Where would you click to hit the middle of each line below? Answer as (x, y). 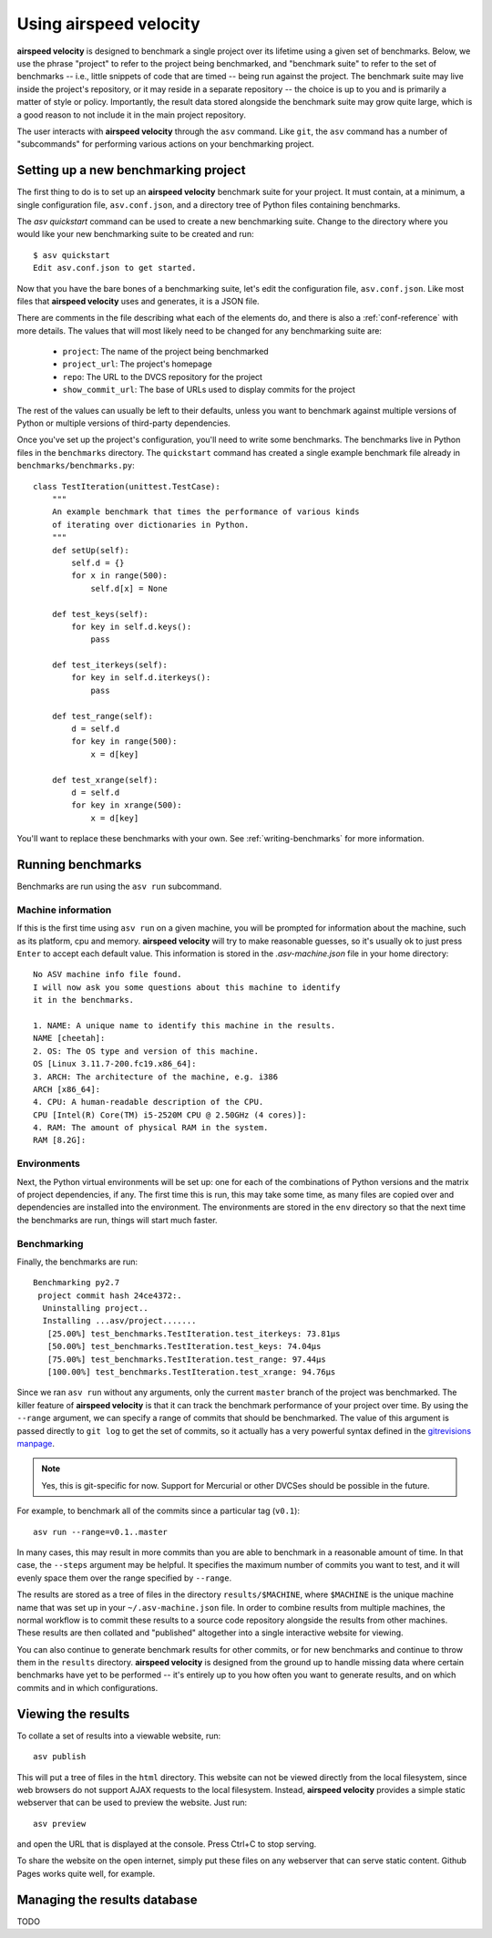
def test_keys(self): (100, 614)
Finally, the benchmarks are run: (77, 1262)
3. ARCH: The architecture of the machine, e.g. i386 (155, 1077)
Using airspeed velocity (108, 24)
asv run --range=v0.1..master (101, 1532)
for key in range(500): (124, 742)
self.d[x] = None (129, 588)
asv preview (60, 1824)
